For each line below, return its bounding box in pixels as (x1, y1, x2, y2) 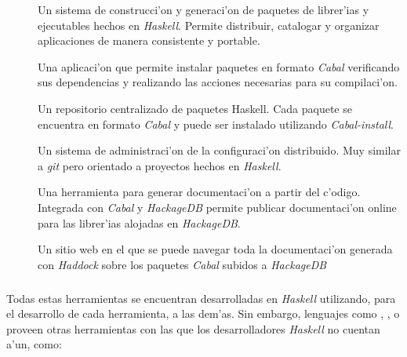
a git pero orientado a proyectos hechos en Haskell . (38, 157, 282, 173)
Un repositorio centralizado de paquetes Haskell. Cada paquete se (38, 100, 352, 116)
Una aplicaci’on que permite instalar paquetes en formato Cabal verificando (38, 58, 400, 75)
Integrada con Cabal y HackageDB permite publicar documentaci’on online (38, 199, 397, 215)
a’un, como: (6, 336, 62, 352)
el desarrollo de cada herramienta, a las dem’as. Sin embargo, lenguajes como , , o (6, 305, 400, 322)
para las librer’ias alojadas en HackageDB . (38, 214, 241, 231)
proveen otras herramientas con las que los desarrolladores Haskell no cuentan (6, 320, 380, 337)
